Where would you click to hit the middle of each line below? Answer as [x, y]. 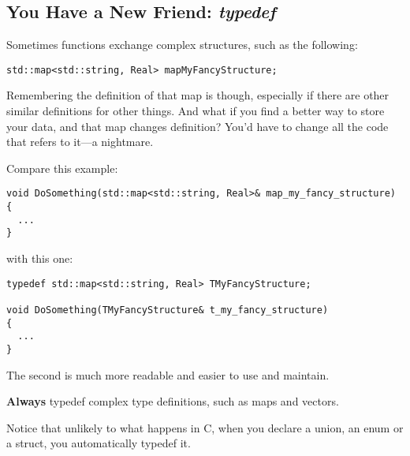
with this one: [40, 258]
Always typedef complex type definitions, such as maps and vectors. [173, 401]
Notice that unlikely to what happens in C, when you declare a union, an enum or [205, 427]
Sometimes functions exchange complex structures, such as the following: [182, 45]
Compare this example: [62, 168]
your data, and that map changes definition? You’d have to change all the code [198, 126]
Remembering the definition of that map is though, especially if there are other [198, 95]
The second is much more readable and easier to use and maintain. [168, 374]
